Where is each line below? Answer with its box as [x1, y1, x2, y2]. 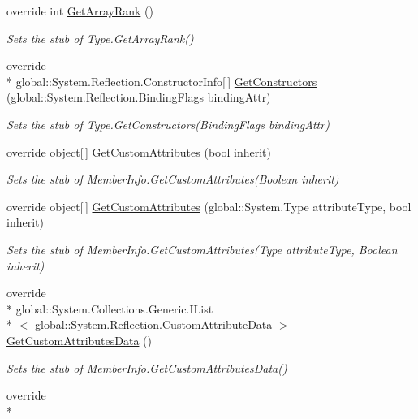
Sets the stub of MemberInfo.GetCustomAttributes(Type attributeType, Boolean [6, 240, 398, 257]
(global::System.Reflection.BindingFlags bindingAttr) [6, 89, 271, 106]
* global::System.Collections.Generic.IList [6, 300, 213, 317]
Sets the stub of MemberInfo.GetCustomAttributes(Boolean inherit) [6, 171, 339, 188]
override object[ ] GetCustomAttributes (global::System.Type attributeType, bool [6, 197, 412, 214]
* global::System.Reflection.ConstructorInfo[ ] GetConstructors [6, 72, 317, 89]
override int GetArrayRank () [6, 2, 153, 19]
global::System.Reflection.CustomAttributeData [34, 316, 273, 333]
